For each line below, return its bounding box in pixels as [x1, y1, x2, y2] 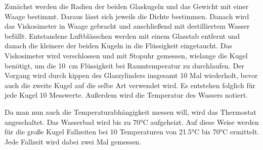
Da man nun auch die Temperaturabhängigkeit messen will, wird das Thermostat [5, 106, 257, 117]
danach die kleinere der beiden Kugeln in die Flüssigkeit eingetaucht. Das [5, 40, 232, 51]
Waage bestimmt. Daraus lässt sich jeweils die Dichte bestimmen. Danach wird [5, 11, 249, 21]
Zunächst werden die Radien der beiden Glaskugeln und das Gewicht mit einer [5, 1, 249, 11]
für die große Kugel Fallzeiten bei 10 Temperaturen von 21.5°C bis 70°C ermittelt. [5, 126, 259, 137]
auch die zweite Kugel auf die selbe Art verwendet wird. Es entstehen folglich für [5, 80, 256, 90]
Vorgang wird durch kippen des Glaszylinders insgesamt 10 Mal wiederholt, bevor [5, 70, 258, 81]
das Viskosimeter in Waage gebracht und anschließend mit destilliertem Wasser [5, 21, 250, 31]
